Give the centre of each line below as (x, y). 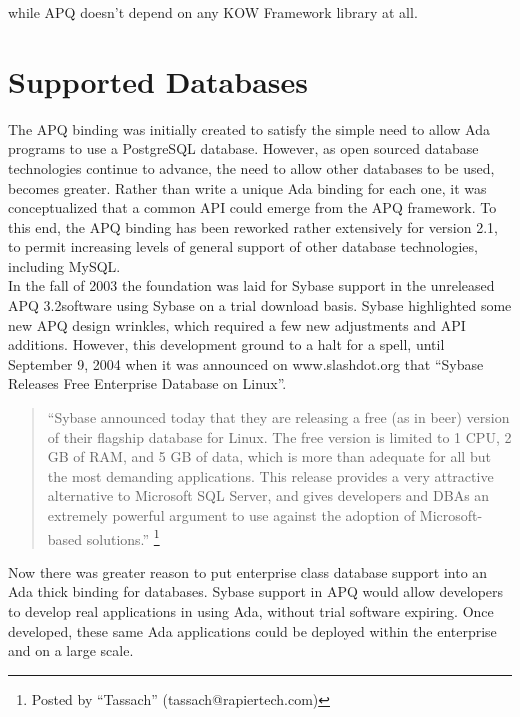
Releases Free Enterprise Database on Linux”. (147, 383)
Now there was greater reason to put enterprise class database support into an (248, 571)
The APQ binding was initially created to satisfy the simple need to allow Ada (249, 128)
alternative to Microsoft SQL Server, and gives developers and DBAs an (268, 495)
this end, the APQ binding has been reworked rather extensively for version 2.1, (253, 226)
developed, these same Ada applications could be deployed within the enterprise (252, 630)
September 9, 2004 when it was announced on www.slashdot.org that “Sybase (246, 363)
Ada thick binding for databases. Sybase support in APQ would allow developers (256, 591)
